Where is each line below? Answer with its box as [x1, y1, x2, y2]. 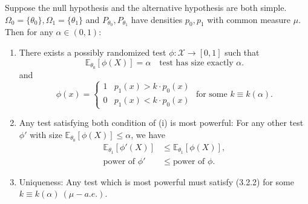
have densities [131, 13, 183, 25]
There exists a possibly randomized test [19, 46, 166, 59]
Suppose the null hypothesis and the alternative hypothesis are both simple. [5, 1, 287, 13]
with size [30, 128, 62, 140]
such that [224, 46, 260, 59]
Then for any [5, 25, 53, 38]
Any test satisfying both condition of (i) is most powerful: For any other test [19, 116, 304, 129]
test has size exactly [159, 58, 234, 67]
